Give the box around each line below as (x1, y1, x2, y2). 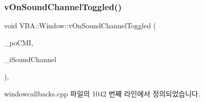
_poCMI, (4, 37, 33, 47)
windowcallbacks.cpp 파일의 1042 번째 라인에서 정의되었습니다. (4, 88, 200, 98)
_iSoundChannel (4, 54, 57, 65)
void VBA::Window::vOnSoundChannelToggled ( (4, 20, 156, 31)
